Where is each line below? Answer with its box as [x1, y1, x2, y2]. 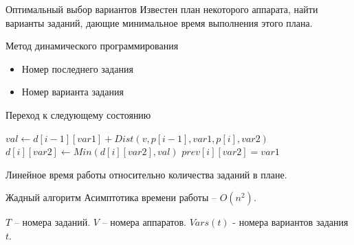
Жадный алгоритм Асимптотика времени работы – [5, 190, 217, 205]
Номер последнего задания [21, 61, 133, 75]
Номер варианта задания [21, 84, 124, 99]
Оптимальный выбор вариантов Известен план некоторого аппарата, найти [5, 2, 318, 16]
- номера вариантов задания [232, 215, 349, 229]
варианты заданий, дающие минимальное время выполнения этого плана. [5, 15, 313, 30]
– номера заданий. [14, 215, 91, 229]
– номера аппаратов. [102, 215, 186, 229]
